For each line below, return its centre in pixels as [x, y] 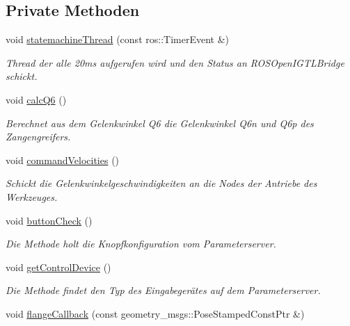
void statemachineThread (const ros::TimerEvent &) [117, 39]
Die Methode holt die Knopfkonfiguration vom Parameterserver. [141, 244]
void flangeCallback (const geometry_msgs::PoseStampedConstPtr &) [155, 313]
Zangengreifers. [38, 137]
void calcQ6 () [36, 99]
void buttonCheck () [49, 220]
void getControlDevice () [58, 267]
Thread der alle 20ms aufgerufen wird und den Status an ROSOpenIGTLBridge [175, 62]
